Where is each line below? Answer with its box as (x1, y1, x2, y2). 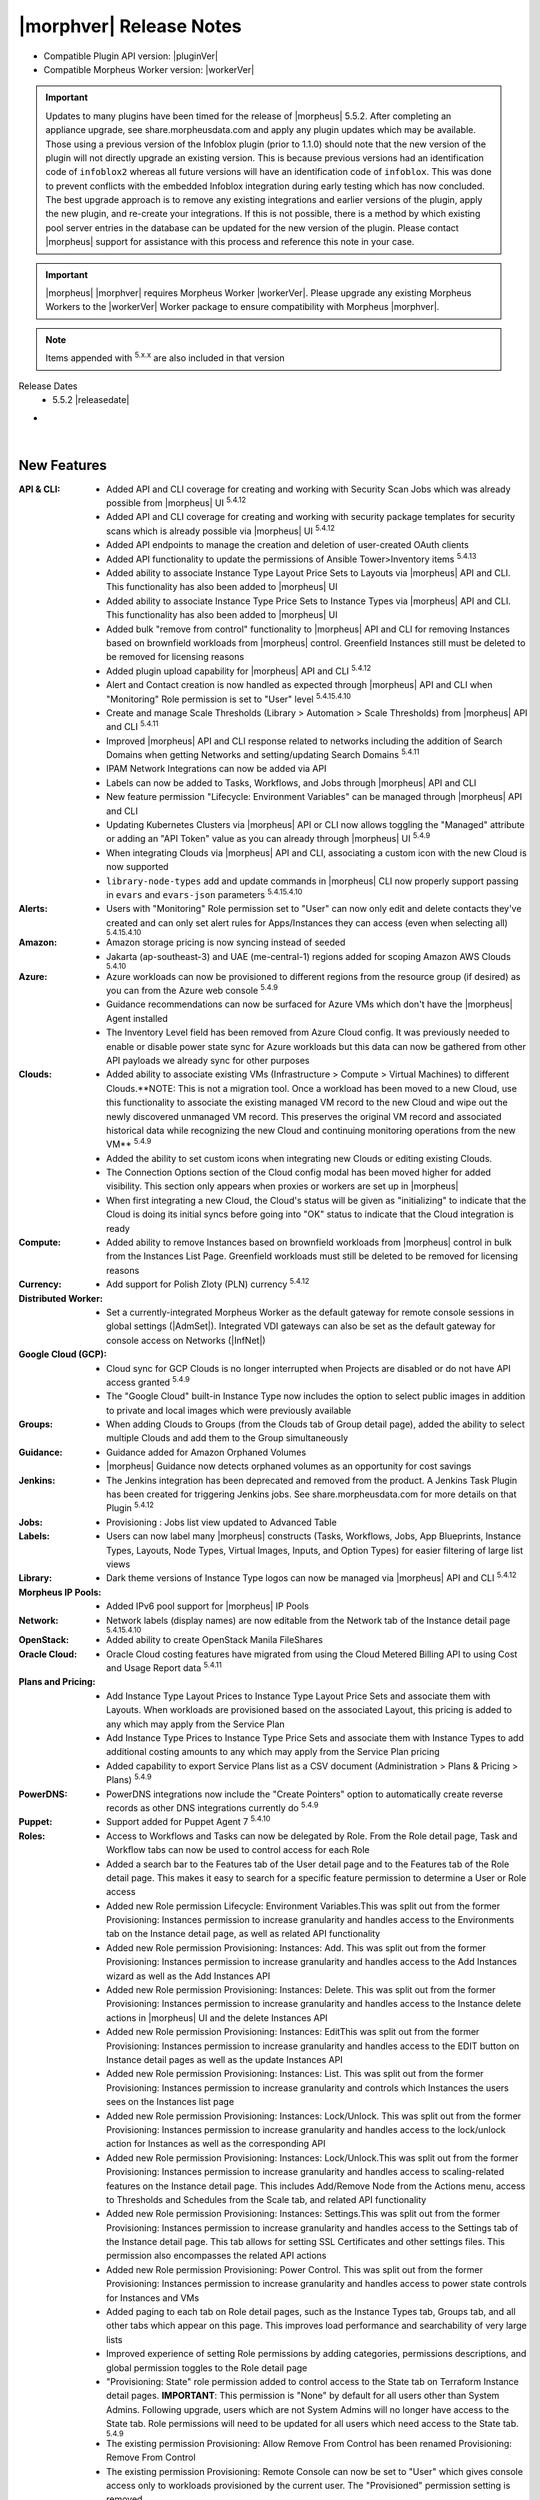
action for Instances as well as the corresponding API (106, 2138, 326, 2150)
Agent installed (106, 1012, 169, 1024)
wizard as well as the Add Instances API (106, 1970, 271, 1982)
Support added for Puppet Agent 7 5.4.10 (106, 1814, 271, 1828)
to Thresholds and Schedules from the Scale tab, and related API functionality (106, 2193, 427, 2205)
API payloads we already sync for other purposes (106, 1054, 310, 1066)
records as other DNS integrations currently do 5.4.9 (106, 1800, 319, 1814)
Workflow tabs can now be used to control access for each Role (106, 1844, 370, 1856)
